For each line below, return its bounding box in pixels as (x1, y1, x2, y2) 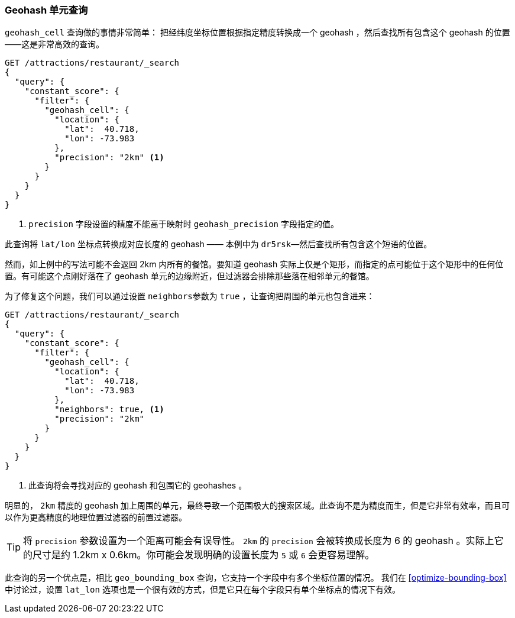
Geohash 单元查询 (5, 4, 88, 16)
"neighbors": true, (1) (54, 405, 164, 415)
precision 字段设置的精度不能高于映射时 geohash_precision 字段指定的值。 (28, 219, 339, 229)
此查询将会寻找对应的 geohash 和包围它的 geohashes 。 (28, 480, 247, 491)
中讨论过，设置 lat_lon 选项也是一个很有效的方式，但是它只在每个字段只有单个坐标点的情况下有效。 (5, 584, 400, 595)
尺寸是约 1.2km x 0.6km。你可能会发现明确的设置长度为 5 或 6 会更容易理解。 (33, 549, 375, 561)
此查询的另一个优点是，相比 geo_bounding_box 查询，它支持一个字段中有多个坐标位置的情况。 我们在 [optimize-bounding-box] (5, 572, 507, 583)
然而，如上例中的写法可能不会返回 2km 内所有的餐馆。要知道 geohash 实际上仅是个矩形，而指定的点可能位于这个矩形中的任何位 (5, 259, 504, 270)
